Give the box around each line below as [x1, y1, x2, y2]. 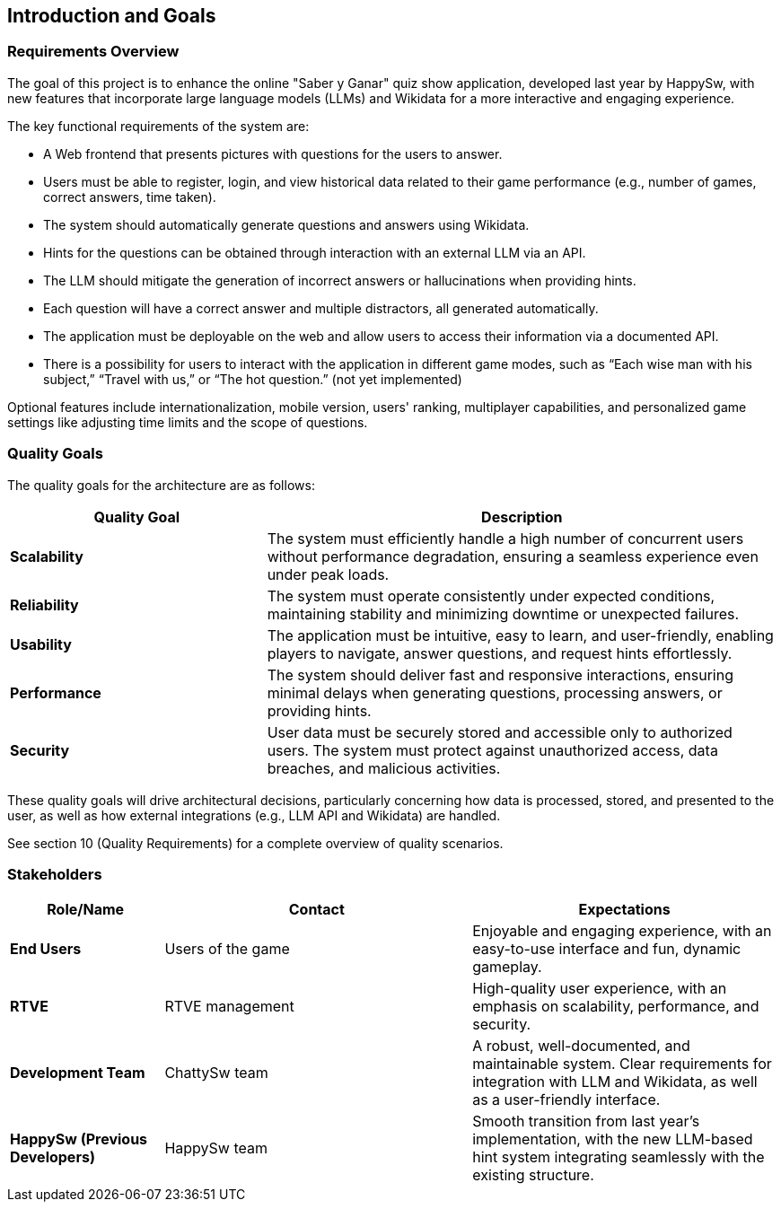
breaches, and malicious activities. [267, 758, 501, 777]
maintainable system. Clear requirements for [472, 1055, 772, 1073]
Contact [288, 900, 345, 919]
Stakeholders [7, 864, 102, 883]
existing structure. [472, 1166, 594, 1185]
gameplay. [472, 958, 542, 977]
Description [481, 507, 563, 526]
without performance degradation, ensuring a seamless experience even [267, 547, 759, 565]
